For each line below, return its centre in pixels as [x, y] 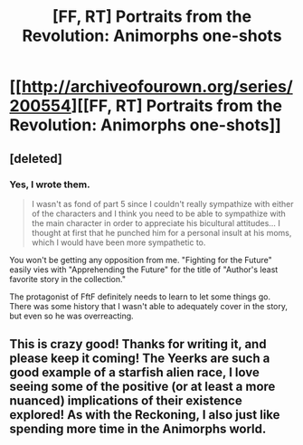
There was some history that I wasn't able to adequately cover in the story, [148, 306]
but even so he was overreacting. [71, 316]
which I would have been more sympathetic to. [118, 242]
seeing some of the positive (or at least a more [142, 387]
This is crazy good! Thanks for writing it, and [138, 344]
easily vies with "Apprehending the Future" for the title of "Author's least [144, 270]
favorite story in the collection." [68, 279]
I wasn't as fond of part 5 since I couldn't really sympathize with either [162, 204]
